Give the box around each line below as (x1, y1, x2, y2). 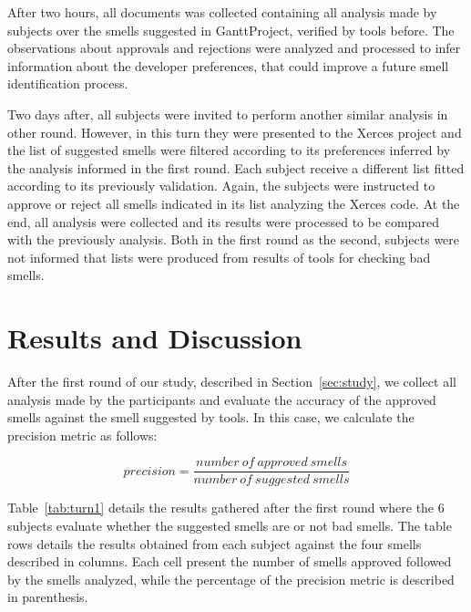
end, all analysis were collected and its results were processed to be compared (7, 212, 439, 231)
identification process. (7, 74, 128, 93)
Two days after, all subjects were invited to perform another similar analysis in (7, 104, 448, 123)
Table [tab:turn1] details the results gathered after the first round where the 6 (7, 498, 445, 517)
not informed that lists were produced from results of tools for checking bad (7, 247, 431, 266)
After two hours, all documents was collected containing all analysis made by (7, 3, 437, 21)
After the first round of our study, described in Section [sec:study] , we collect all (7, 372, 456, 391)
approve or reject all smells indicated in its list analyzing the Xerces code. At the (7, 193, 460, 213)
